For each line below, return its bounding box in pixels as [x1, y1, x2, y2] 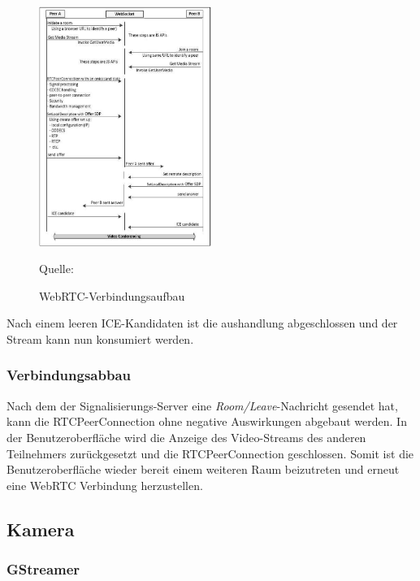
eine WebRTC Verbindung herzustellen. [6, 476, 203, 493]
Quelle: [39, 260, 74, 277]
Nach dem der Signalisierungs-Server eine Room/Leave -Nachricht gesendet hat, [6, 397, 398, 414]
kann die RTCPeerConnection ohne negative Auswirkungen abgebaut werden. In [6, 413, 407, 430]
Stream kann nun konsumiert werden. [6, 330, 194, 347]
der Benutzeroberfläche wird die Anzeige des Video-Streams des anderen [6, 428, 366, 445]
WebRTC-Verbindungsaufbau [39, 287, 185, 304]
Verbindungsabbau [6, 365, 131, 385]
